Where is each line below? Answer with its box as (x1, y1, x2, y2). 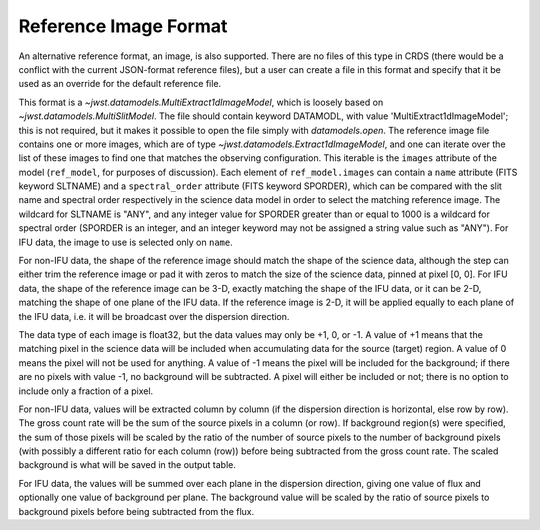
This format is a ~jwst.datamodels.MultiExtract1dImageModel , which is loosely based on (18, 96, 384, 108)
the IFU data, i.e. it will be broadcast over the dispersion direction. (18, 310, 290, 322)
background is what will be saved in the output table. (18, 459, 237, 471)
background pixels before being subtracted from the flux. (18, 505, 255, 517)
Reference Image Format (18, 15, 228, 37)
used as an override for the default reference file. (18, 78, 222, 90)
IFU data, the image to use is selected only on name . (18, 236, 234, 248)
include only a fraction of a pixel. (18, 385, 154, 397)
